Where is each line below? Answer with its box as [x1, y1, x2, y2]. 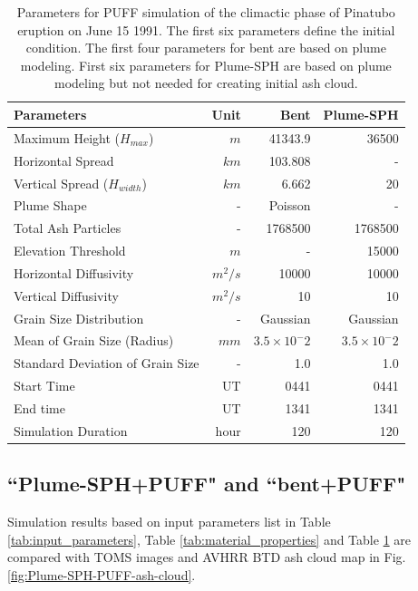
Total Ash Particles [14, 218, 122, 237]
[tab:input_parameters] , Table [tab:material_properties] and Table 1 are [7, 529, 411, 548]
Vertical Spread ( [14, 173, 109, 192]
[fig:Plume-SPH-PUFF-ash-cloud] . [7, 565, 196, 584]
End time [14, 398, 65, 417]
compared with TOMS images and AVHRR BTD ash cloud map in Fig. [7, 547, 406, 567]
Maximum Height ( [14, 128, 121, 147]
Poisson [268, 196, 311, 215]
